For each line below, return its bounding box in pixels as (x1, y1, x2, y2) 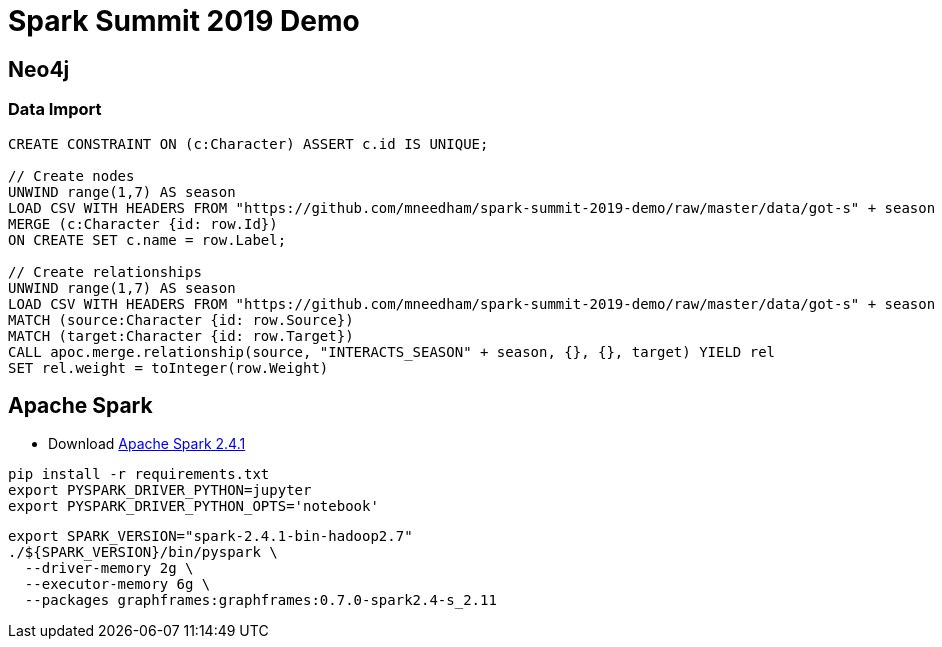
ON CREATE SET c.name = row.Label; (8, 231, 287, 248)
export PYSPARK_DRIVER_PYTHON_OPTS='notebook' (8, 498, 379, 515)
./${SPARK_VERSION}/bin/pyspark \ (8, 544, 278, 561)
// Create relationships (8, 263, 202, 280)
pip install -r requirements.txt (8, 466, 270, 483)
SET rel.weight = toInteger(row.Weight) (8, 359, 329, 376)
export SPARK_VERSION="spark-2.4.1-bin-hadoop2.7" (8, 528, 413, 545)
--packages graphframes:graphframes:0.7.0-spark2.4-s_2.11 (24, 592, 497, 609)
